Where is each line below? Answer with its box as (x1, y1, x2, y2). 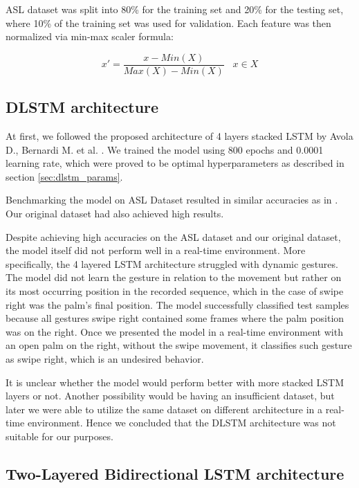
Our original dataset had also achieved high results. (6, 206, 224, 221)
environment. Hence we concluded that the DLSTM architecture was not (27, 415, 336, 430)
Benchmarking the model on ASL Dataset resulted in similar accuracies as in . (6, 192, 338, 207)
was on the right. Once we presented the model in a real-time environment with (6, 324, 343, 338)
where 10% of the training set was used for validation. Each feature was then (6, 15, 331, 30)
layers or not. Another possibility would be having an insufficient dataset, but (6, 388, 335, 403)
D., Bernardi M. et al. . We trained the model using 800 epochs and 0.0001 (6, 142, 324, 156)
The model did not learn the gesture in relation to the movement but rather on (6, 270, 342, 284)
